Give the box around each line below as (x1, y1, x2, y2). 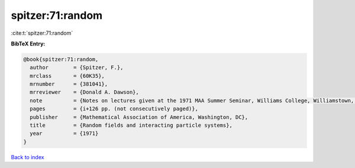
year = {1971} (30, 130, 99, 137)
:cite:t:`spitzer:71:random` (11, 29, 73, 37)
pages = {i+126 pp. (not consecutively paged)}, (30, 106, 198, 112)
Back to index (11, 153, 44, 160)
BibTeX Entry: (11, 40, 46, 47)
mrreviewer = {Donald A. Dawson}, (30, 89, 139, 95)
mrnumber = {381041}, (30, 81, 108, 88)
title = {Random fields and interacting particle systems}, (30, 122, 233, 129)
